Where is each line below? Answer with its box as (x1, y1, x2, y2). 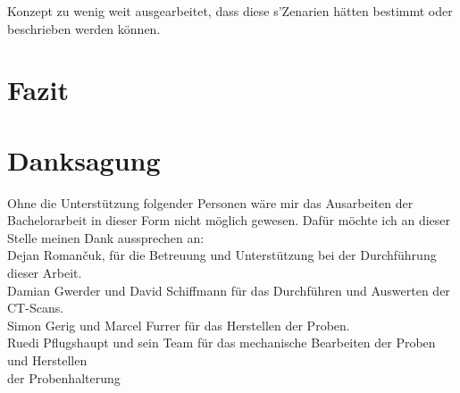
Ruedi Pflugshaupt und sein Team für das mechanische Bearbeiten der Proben (7, 333, 436, 352)
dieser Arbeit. (7, 263, 82, 282)
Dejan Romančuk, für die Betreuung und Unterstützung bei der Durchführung (7, 246, 437, 264)
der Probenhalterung (7, 368, 121, 387)
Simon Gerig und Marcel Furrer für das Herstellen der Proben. (7, 315, 350, 334)
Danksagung (7, 141, 161, 178)
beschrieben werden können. (7, 19, 161, 38)
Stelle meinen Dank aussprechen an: (7, 228, 205, 247)
